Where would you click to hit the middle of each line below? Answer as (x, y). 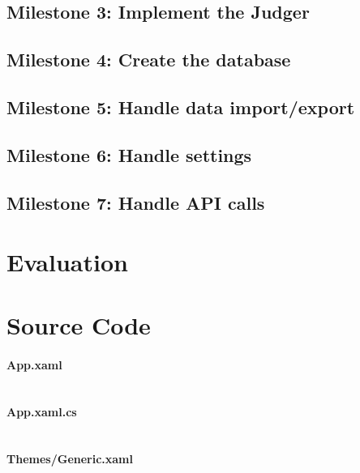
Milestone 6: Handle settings (129, 154)
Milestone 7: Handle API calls (136, 202)
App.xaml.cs (42, 412)
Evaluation (67, 262)
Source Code (79, 325)
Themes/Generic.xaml (70, 458)
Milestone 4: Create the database (149, 60)
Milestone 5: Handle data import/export (181, 107)
